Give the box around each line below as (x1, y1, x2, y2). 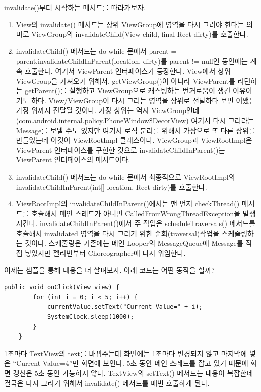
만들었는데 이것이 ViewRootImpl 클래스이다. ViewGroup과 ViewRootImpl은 (16, 135, 252, 145)
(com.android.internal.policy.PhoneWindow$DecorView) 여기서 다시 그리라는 (16, 115, 254, 125)
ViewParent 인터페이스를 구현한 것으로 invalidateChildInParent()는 (16, 144, 225, 155)
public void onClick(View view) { (4, 284, 120, 291)
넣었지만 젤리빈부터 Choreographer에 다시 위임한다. (25, 248, 186, 258)
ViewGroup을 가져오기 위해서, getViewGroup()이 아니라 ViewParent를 (16, 75, 235, 86)
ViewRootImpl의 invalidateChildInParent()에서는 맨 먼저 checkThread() (16, 198, 240, 209)
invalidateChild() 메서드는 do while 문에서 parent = (16, 45, 177, 56)
